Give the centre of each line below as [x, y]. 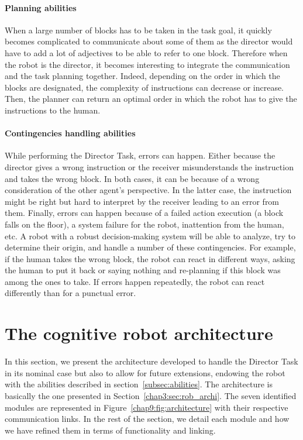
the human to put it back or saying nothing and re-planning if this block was [143, 270]
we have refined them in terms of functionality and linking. [110, 430]
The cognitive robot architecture [139, 333]
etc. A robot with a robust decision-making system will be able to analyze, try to [150, 236]
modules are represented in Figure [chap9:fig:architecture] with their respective [147, 407]
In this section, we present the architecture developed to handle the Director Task [151, 361]
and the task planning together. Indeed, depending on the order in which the [142, 76]
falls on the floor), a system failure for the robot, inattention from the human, [144, 224]
